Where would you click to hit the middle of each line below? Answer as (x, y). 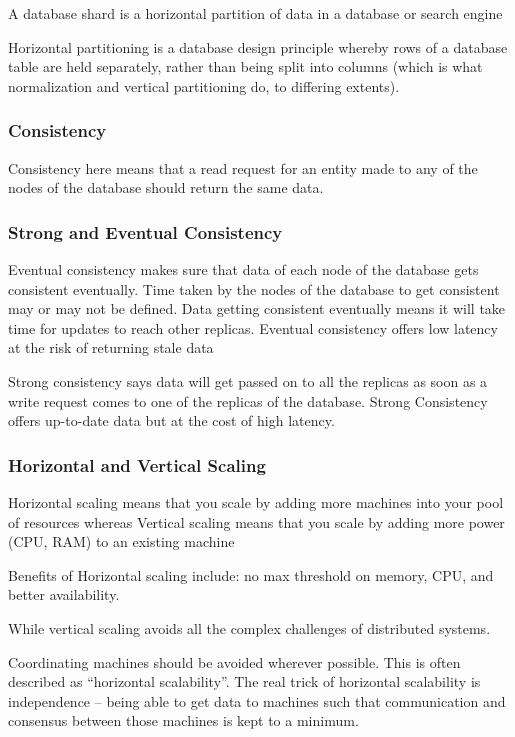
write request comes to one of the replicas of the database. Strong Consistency (248, 400)
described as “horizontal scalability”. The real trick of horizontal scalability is (244, 681)
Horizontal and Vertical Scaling (137, 464)
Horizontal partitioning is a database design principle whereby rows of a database (258, 46)
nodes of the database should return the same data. (166, 187)
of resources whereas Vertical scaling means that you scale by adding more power (256, 521)
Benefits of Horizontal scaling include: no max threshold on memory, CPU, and (251, 574)
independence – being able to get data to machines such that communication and (257, 700)
